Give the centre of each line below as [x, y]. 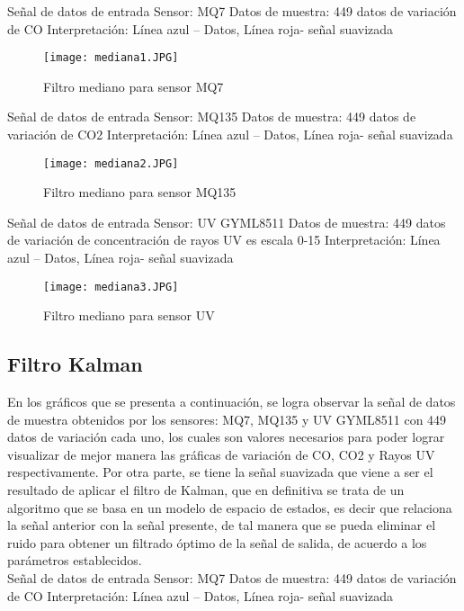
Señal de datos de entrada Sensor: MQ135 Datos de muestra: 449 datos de [212, 117]
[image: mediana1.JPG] [111, 58]
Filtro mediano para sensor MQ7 [134, 86]
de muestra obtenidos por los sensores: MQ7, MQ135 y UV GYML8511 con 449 [227, 419]
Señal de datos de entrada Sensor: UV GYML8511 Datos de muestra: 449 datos [227, 222]
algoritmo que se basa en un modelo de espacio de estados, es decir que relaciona [230, 507]
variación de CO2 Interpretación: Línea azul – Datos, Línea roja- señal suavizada [230, 135]
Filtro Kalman [75, 364]
